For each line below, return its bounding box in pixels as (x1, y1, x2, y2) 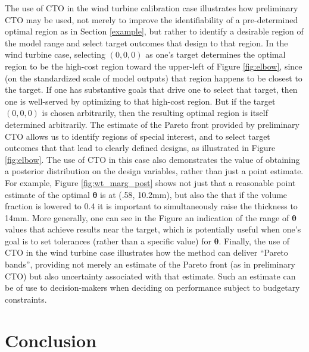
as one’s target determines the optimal (145, 48, 286, 61)
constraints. (5, 293, 47, 305)
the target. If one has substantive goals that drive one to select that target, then (5, 83, 298, 96)
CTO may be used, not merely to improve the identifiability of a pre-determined (5, 13, 298, 26)
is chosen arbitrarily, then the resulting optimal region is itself (42, 106, 268, 119)
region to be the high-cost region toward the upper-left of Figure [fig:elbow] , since (5, 59, 302, 72)
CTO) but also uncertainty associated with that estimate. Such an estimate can (5, 269, 296, 282)
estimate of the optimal (5, 188, 90, 200)
